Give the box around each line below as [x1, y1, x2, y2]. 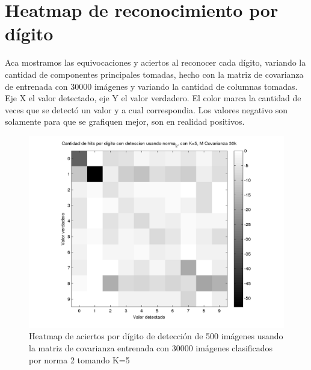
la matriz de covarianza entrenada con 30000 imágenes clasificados [29, 342, 273, 354]
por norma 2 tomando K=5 [29, 353, 130, 366]
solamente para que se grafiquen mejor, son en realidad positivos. [5, 115, 245, 128]
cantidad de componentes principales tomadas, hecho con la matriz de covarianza [5, 67, 304, 80]
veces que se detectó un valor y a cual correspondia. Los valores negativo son [5, 103, 288, 116]
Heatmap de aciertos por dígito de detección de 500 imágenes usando [29, 330, 283, 342]
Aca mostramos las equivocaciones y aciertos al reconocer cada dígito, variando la [5, 56, 306, 69]
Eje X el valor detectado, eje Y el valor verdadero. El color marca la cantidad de [5, 92, 301, 104]
